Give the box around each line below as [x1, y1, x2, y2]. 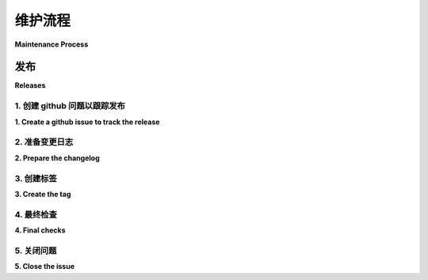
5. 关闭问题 [14, 245, 57, 256]
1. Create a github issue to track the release [14, 117, 160, 127]
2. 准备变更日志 [14, 137, 74, 148]
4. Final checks [14, 225, 67, 235]
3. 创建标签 [14, 172, 57, 184]
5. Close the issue [14, 262, 75, 271]
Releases [14, 81, 46, 90]
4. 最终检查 [14, 209, 57, 220]
